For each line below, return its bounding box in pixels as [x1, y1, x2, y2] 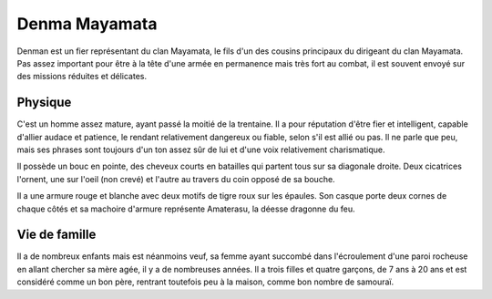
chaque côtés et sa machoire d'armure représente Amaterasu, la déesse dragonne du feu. [16, 203, 355, 214]
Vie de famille [16, 227, 97, 242]
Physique [16, 95, 72, 110]
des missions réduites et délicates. [16, 71, 148, 82]
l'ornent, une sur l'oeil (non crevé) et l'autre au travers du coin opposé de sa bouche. [16, 173, 336, 184]
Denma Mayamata [16, 14, 158, 34]
